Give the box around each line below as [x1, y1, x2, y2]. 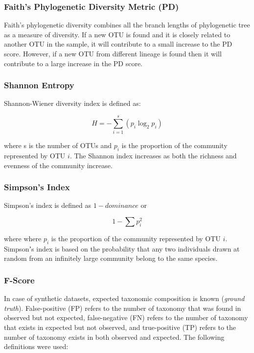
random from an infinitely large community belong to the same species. [4, 253, 218, 263]
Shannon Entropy [4, 79, 74, 91]
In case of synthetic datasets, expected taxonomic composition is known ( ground [4, 293, 245, 303]
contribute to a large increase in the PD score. [4, 58, 143, 68]
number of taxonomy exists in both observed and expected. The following [4, 331, 225, 342]
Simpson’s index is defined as [4, 200, 92, 210]
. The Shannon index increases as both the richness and [69, 150, 237, 160]
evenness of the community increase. [4, 160, 113, 170]
